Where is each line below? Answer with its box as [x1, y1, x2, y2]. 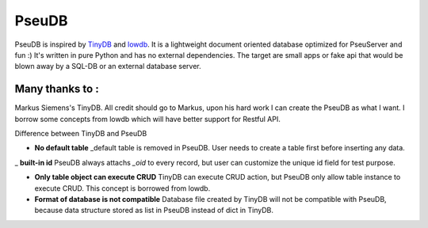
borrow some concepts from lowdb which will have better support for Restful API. [14, 114, 281, 123]
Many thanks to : [14, 82, 99, 96]
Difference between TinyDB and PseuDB [14, 129, 147, 139]
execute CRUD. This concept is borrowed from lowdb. [34, 183, 211, 193]
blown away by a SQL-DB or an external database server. [14, 62, 201, 71]
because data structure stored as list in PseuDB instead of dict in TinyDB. [34, 206, 273, 215]
